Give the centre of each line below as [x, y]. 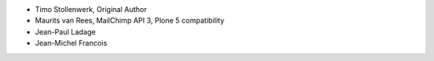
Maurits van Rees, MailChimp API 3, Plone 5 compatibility [130, 21]
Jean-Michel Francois [71, 43]
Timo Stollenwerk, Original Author [91, 9]
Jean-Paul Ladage [66, 31]
